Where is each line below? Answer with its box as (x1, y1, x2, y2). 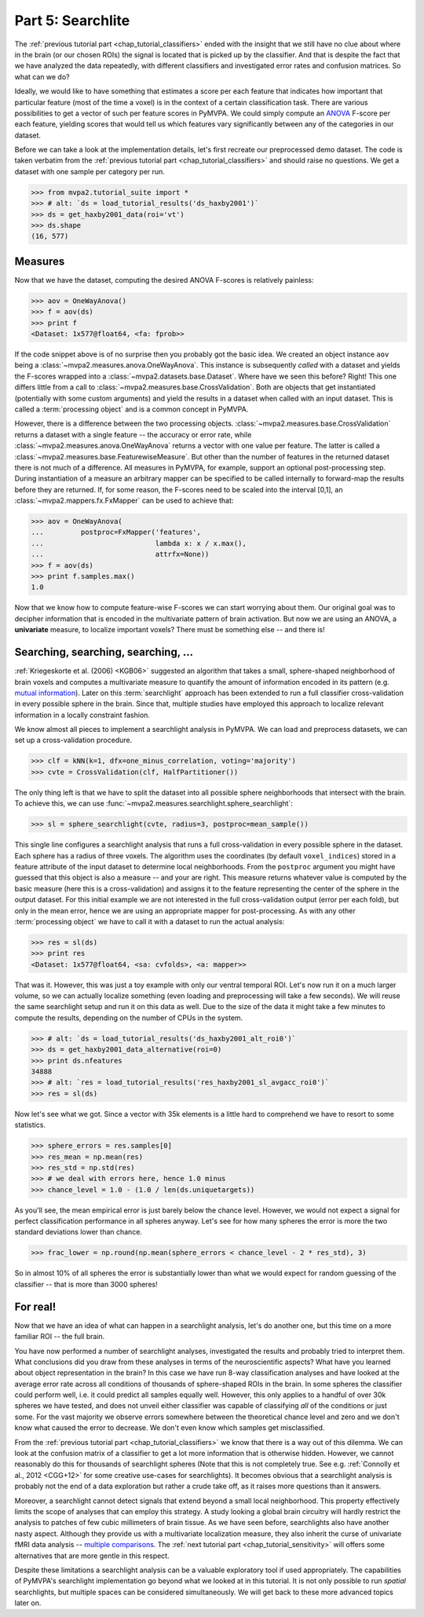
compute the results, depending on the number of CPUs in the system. (14, 1013, 243, 1023)
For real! (14, 1300, 57, 1313)
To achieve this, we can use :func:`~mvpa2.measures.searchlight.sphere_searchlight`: (14, 799, 294, 808)
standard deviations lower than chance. (14, 1227, 143, 1237)
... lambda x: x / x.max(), (31, 539, 247, 547)
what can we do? (14, 71, 70, 82)
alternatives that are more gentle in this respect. (14, 1551, 170, 1560)
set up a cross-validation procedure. (14, 735, 133, 745)
